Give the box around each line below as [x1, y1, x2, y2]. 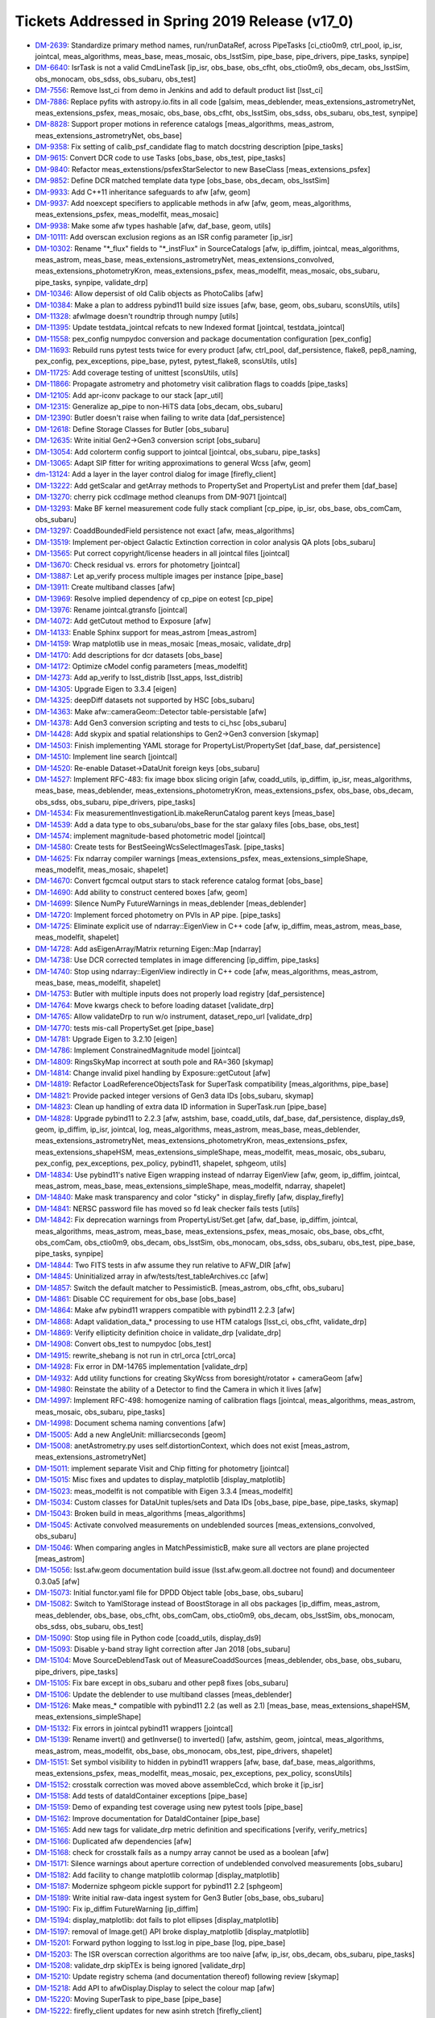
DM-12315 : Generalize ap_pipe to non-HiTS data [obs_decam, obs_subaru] [35, 402, 284, 412]
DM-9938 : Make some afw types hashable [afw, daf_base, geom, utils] [35, 220, 271, 230]
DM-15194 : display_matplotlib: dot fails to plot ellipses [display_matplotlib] [35, 1915, 280, 1925]
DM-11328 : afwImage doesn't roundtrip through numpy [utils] [35, 311, 239, 320]
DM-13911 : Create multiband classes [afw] [35, 582, 176, 592]
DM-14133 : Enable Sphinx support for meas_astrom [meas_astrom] [35, 627, 257, 637]
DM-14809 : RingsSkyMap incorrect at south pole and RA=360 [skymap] [35, 1057, 274, 1066]
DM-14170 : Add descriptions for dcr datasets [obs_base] [35, 650, 223, 659]
